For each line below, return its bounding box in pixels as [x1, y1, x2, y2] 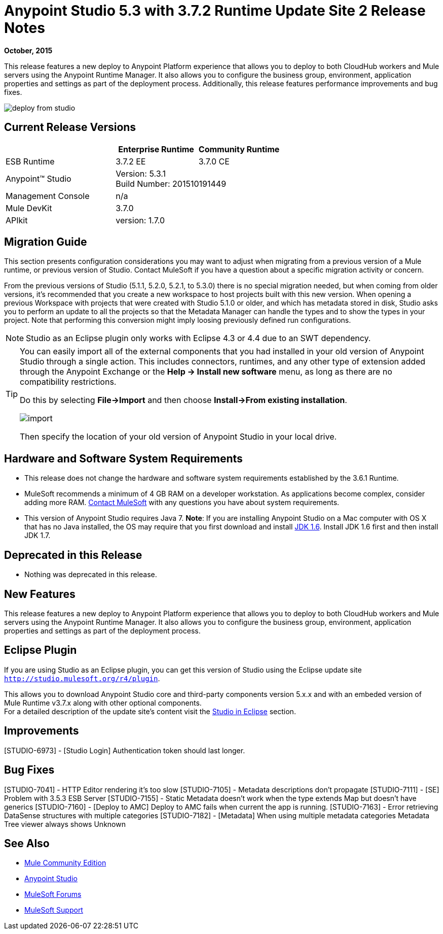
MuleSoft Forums [24, 890, 82, 899]
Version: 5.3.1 [116, 168, 166, 179]
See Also [4, 837, 50, 850]
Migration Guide [4, 236, 87, 249]
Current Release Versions [4, 121, 136, 134]
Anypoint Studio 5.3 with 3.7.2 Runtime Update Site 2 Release [4, 2, 426, 19]
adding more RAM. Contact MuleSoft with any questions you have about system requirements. [24, 498, 340, 507]
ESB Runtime [6, 156, 55, 166]
